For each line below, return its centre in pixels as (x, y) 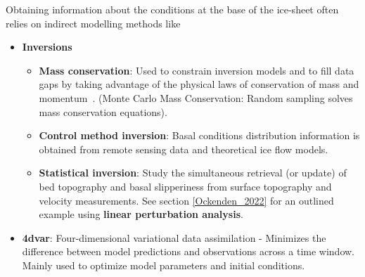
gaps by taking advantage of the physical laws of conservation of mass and (199, 84)
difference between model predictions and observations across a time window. (188, 251)
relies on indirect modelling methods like (93, 23)
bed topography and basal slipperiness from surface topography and (185, 186)
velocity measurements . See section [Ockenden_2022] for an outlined (186, 200)
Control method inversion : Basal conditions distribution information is (199, 135)
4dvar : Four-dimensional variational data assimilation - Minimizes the (174, 237)
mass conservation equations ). (103, 111)
